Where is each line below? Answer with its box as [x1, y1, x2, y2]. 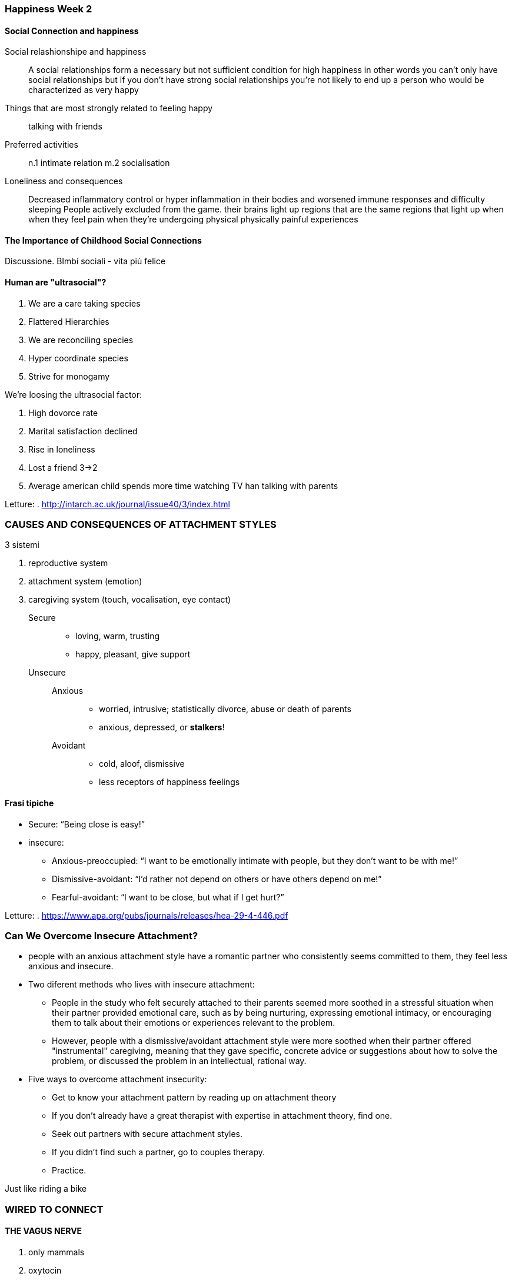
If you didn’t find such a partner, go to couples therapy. [52, 1147, 265, 1158]
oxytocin [28, 1265, 62, 1275]
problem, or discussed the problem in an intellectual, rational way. [52, 1056, 307, 1066]
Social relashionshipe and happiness [5, 46, 147, 57]
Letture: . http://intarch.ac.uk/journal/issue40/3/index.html [5, 498, 230, 509]
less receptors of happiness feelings [99, 777, 240, 787]
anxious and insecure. [28, 961, 114, 972]
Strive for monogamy [28, 371, 110, 381]
